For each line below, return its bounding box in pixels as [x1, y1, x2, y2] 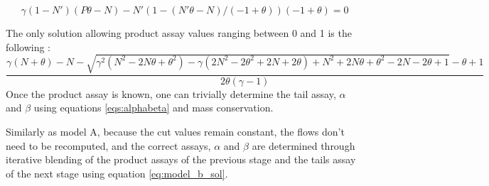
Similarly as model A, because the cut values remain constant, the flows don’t [6, 124, 345, 138]
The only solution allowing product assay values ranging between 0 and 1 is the [6, 26, 352, 40]
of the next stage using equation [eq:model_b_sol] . [6, 165, 228, 180]
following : [6, 39, 51, 54]
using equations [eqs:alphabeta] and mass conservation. [33, 100, 274, 115]
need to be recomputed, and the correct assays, [6, 138, 211, 153]
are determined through [252, 138, 355, 153]
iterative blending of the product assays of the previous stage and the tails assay [6, 152, 356, 167]
